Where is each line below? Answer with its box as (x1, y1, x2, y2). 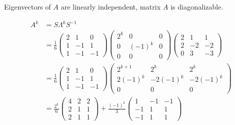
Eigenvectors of (4, 2, 51, 12)
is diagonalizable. (170, 2, 223, 12)
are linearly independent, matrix (61, 2, 161, 12)
